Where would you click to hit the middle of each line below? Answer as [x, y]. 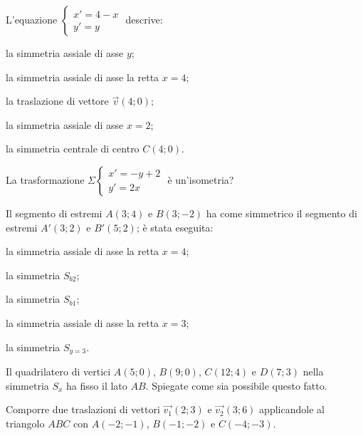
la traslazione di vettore [57, 101]
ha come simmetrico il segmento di [282, 213]
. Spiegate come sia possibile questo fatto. [236, 385]
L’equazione [32, 19]
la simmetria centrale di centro [73, 149]
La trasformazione [45, 179]
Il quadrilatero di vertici [58, 371]
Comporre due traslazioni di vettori [83, 409]
